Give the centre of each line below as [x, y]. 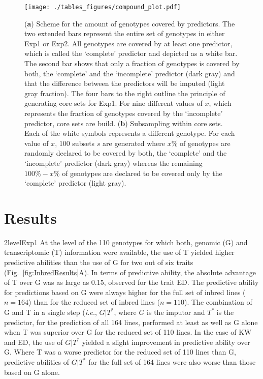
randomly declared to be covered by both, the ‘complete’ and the [126, 153]
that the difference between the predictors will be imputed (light [125, 83]
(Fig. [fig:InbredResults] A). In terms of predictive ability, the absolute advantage [130, 272]
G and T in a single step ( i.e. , [51, 312]
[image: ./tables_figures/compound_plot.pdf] [103, 7]
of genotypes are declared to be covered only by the [142, 173]
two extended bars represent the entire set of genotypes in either [125, 33]
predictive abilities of [37, 362]
